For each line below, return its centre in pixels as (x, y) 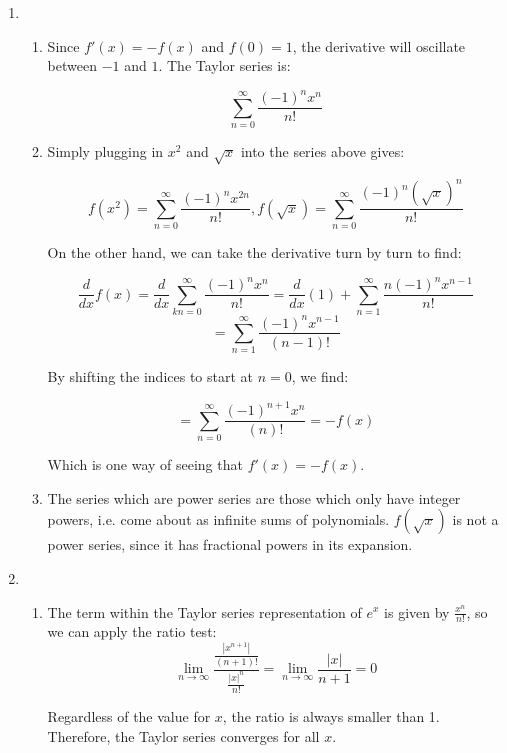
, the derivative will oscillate (379, 45)
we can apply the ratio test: (132, 631)
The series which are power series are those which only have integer (254, 497)
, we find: (320, 376)
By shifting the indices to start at (150, 376)
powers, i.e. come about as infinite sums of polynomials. (218, 519)
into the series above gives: (322, 151)
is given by (417, 611)
